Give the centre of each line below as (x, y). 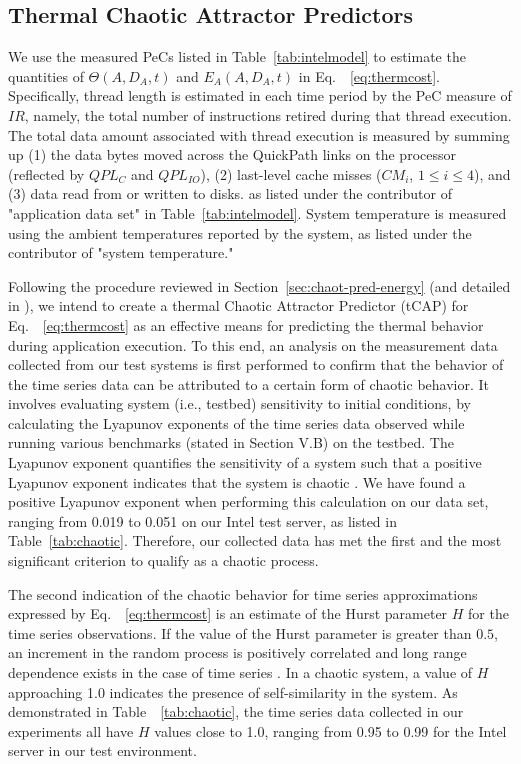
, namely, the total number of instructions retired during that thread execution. (268, 114)
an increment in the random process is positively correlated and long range (237, 652)
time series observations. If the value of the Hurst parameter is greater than (240, 632)
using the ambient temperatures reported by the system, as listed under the (240, 232)
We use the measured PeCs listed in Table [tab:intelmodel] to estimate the (237, 56)
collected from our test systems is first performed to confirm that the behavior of (256, 364)
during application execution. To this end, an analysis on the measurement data (253, 344)
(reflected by (46, 173)
